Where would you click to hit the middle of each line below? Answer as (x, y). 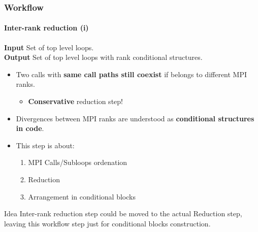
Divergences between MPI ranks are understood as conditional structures (135, 118)
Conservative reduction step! (75, 101)
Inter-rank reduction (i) (46, 28)
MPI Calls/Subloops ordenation (78, 162)
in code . (30, 128)
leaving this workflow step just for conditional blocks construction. (107, 223)
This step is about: (45, 145)
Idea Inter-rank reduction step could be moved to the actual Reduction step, (123, 213)
